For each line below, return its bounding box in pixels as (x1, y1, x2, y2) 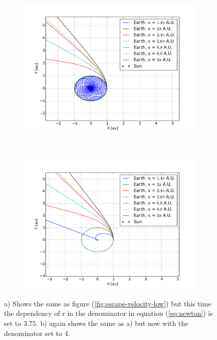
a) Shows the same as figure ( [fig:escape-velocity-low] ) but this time (4, 298, 211, 308)
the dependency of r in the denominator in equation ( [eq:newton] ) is (4, 308, 213, 318)
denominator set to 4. (4, 327, 70, 338)
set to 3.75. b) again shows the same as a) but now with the (4, 317, 188, 328)
